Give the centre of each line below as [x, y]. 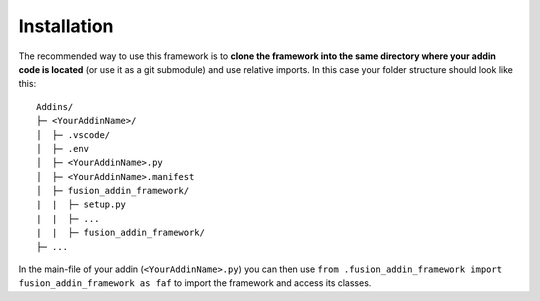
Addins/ [55, 106]
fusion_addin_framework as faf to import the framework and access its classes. [195, 283]
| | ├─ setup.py [81, 204]
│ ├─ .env [63, 148]
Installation [66, 26]
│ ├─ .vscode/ [73, 134]
